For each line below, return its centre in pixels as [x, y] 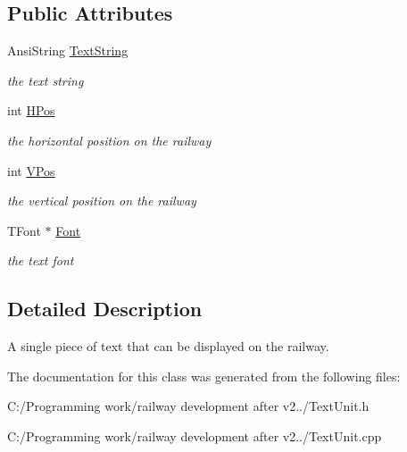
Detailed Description [105, 309]
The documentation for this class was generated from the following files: [204, 376]
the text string [46, 80]
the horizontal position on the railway [109, 140]
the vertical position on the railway [102, 201]
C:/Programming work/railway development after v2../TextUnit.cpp [195, 435]
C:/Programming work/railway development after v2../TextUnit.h [188, 406]
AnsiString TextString [68, 50]
